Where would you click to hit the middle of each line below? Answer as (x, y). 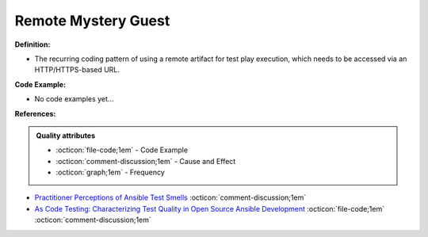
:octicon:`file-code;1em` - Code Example (122, 150)
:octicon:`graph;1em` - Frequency (111, 172)
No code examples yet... (74, 99)
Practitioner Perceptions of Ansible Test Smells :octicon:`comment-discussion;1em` (170, 197)
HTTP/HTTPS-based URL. (77, 70)
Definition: (32, 44)
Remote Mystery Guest (92, 21)
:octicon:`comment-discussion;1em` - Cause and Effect (146, 161)
